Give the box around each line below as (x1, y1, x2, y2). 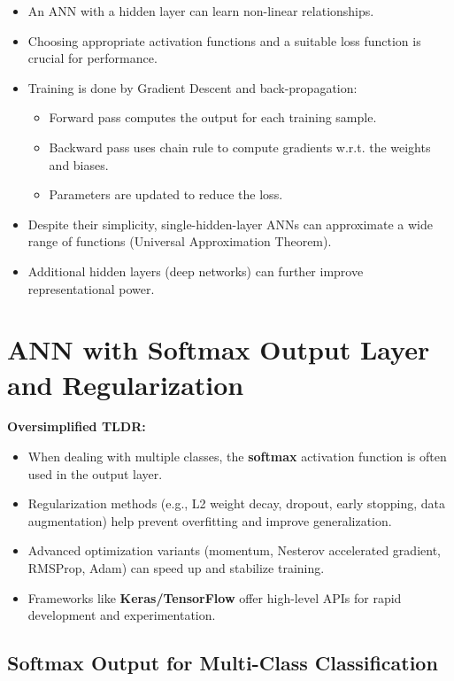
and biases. (49, 155, 109, 174)
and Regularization (7, 366, 244, 402)
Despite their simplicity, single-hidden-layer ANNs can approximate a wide (27, 214, 433, 233)
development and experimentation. (27, 606, 216, 624)
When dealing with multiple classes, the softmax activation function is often (27, 447, 447, 466)
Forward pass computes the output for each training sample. (49, 108, 377, 127)
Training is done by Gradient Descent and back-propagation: (27, 78, 358, 97)
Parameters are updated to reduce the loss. (49, 185, 283, 204)
